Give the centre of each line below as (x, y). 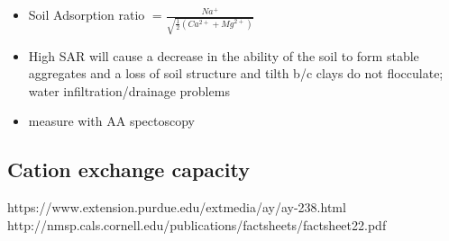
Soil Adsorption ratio (87, 14)
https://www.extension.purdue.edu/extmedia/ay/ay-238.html (177, 207)
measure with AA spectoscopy (111, 121)
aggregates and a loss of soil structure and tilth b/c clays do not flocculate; (236, 73)
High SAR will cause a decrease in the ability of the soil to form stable (224, 55)
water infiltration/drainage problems (129, 90)
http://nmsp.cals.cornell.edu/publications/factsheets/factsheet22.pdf (197, 224)
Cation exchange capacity (128, 170)
